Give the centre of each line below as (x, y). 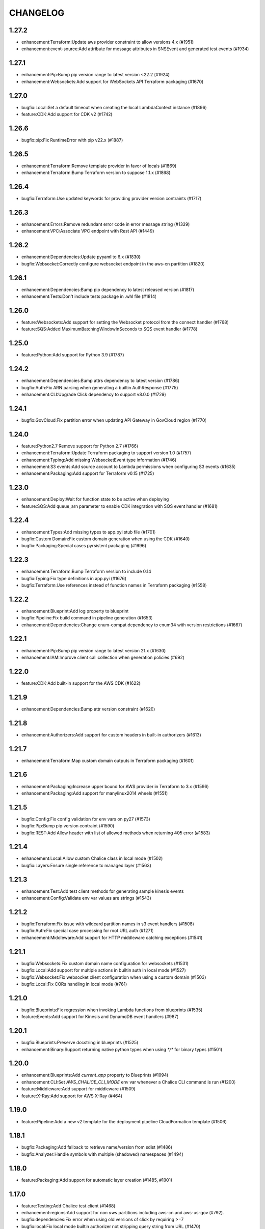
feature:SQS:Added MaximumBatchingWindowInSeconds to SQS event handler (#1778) (109, 329)
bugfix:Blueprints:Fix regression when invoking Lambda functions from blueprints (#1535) (112, 1010)
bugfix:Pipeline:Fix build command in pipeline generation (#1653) (87, 618)
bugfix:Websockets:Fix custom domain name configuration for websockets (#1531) (105, 963)
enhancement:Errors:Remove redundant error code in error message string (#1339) (106, 224)
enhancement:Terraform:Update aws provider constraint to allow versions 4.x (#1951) (107, 42)
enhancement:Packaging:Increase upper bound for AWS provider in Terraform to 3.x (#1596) (115, 786)
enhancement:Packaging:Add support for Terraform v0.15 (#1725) (88, 473)
